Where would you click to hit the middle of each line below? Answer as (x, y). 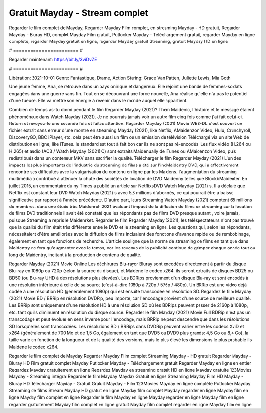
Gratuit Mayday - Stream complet (79, 13)
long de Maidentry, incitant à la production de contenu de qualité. (75, 255)
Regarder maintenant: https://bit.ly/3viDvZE (53, 60)
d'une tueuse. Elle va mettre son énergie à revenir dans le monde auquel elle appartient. (99, 101)
